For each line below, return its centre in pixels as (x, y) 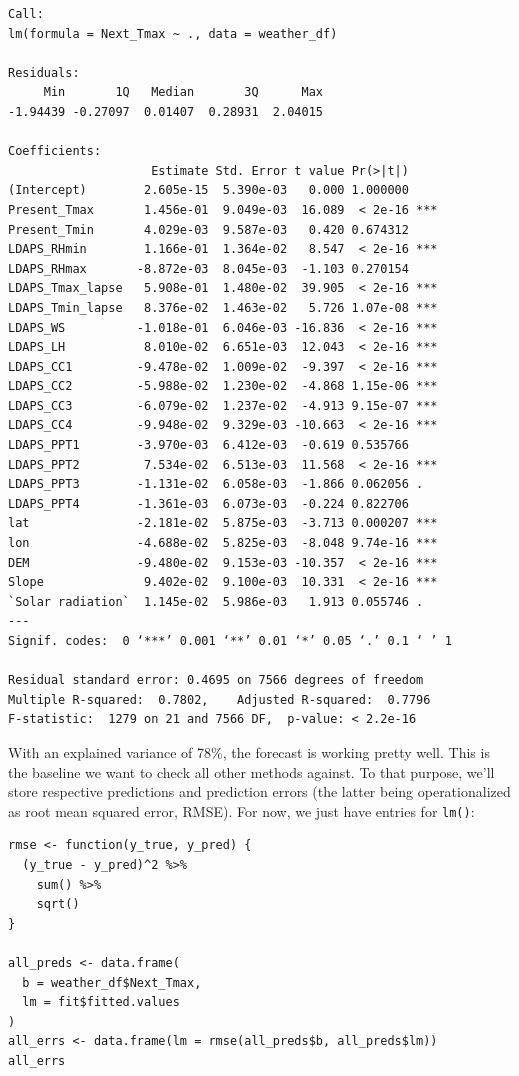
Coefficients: (55, 151)
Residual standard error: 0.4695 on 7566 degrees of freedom (216, 680)
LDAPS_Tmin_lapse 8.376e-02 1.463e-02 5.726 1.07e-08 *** (223, 307)
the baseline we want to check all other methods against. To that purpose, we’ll (251, 771)
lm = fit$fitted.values (101, 1002)
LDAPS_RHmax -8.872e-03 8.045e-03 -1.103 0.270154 (208, 268)
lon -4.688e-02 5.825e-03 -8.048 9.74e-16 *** (223, 543)
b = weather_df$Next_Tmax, (112, 982)
